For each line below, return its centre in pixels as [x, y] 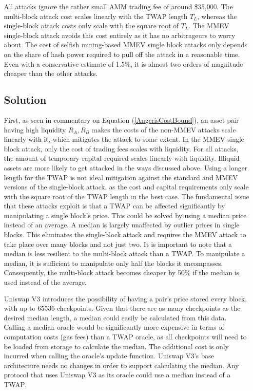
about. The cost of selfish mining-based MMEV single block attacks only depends [126, 45]
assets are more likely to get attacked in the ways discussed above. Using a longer [126, 167]
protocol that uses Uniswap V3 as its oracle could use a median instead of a [117, 375]
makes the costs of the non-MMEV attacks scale [164, 129]
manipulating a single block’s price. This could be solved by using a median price [125, 215]
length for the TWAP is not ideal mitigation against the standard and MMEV [121, 177]
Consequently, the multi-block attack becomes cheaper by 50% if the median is [122, 272]
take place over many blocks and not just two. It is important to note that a [118, 244]
